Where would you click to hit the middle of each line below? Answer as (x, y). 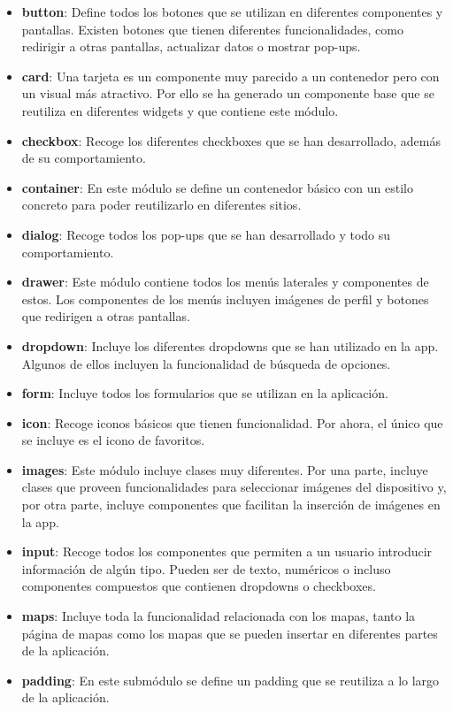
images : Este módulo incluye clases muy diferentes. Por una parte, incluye (225, 469)
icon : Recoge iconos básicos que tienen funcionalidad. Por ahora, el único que (232, 422)
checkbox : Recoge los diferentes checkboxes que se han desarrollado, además (231, 140)
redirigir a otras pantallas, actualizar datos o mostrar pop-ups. (191, 46)
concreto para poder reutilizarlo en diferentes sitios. (161, 205)
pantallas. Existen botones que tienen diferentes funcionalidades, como (212, 29)
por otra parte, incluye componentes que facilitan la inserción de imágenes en (231, 505)
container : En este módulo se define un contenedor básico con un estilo (217, 187)
